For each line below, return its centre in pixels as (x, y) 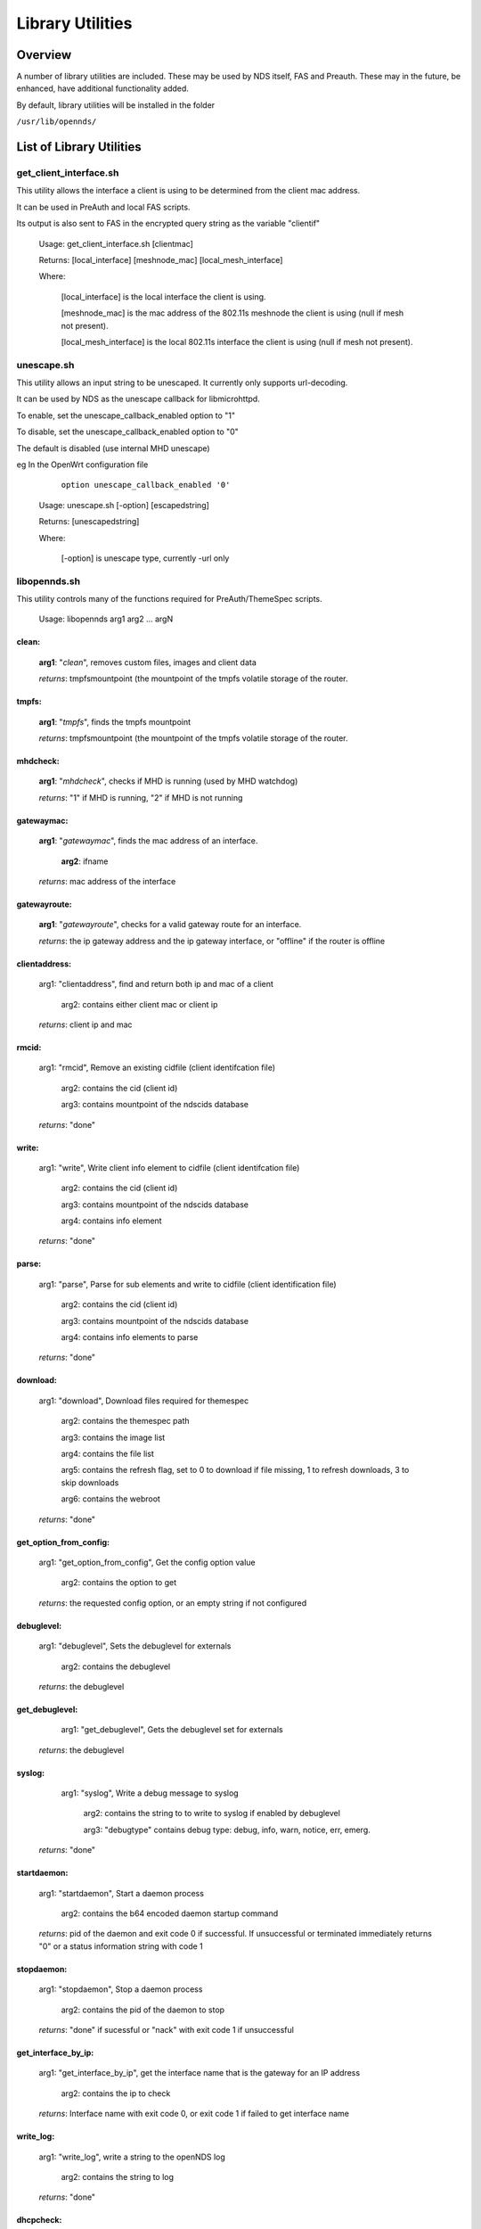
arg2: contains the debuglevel (116, 1666)
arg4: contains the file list (108, 1453)
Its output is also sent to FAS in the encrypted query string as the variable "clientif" (168, 224)
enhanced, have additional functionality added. (102, 88)
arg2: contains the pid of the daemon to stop (143, 2010)
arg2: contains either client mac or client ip (139, 1004)
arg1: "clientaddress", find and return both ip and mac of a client (156, 984)
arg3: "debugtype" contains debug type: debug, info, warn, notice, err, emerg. (227, 1830)
